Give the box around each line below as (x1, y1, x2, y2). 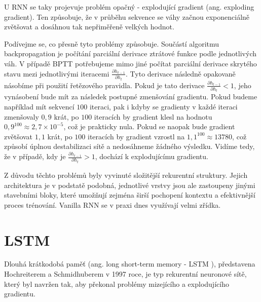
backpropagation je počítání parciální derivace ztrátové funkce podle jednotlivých (4, 48, 256, 59)
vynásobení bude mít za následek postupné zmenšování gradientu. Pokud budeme (4, 91, 257, 102)
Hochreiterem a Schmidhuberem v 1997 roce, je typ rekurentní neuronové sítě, (4, 269, 247, 279)
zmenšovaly (4, 111, 39, 122)
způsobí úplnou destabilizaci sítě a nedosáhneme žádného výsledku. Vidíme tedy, (4, 141, 255, 152)
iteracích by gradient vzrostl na (88, 131, 185, 141)
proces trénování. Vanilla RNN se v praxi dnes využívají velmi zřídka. (4, 199, 221, 210)
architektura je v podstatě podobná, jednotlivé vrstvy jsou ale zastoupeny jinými (4, 179, 255, 190)
